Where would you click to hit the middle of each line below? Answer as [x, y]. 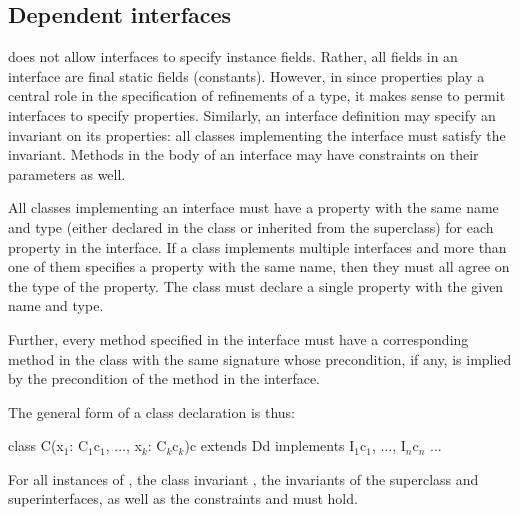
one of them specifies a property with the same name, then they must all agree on [259, 266]
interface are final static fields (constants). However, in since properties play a [246, 75]
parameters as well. [67, 173]
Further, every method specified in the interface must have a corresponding [238, 338]
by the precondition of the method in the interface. [164, 378]
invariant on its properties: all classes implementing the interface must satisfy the [257, 134]
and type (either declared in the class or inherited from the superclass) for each [251, 226]
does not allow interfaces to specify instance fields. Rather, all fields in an [233, 56]
